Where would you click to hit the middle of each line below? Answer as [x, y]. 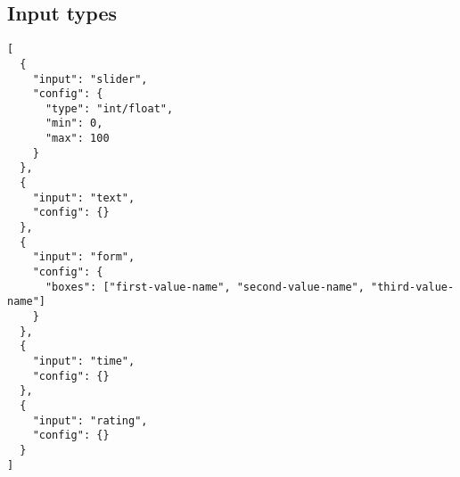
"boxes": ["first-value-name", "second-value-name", [205, 287]
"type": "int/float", [109, 108]
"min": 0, [74, 123]
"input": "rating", [90, 420]
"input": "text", [84, 197]
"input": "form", [84, 257]
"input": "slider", [90, 79]
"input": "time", [84, 361]
